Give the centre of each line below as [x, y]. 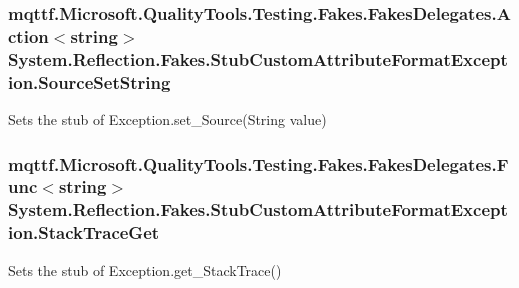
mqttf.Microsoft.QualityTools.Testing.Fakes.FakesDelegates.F [258, 163]
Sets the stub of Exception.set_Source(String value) [167, 118]
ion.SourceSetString [89, 81]
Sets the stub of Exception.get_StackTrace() [145, 269]
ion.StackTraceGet [84, 232]
